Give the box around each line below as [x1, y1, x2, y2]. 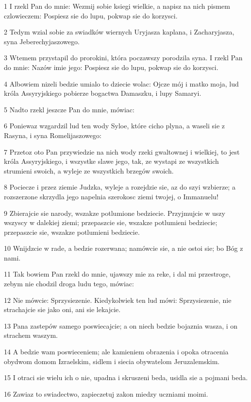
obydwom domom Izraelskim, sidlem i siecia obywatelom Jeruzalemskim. [4, 356, 220, 366]
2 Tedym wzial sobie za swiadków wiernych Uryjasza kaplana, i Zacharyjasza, [4, 27, 234, 37]
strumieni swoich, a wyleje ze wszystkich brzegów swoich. [4, 165, 174, 175]
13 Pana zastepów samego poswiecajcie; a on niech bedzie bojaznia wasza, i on [4, 320, 238, 331]
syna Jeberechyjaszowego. [4, 36, 80, 46]
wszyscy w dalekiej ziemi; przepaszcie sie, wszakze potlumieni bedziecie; [4, 217, 218, 227]
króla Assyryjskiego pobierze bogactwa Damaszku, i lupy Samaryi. [4, 88, 201, 98]
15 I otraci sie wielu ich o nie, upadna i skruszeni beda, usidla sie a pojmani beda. [4, 372, 248, 383]
